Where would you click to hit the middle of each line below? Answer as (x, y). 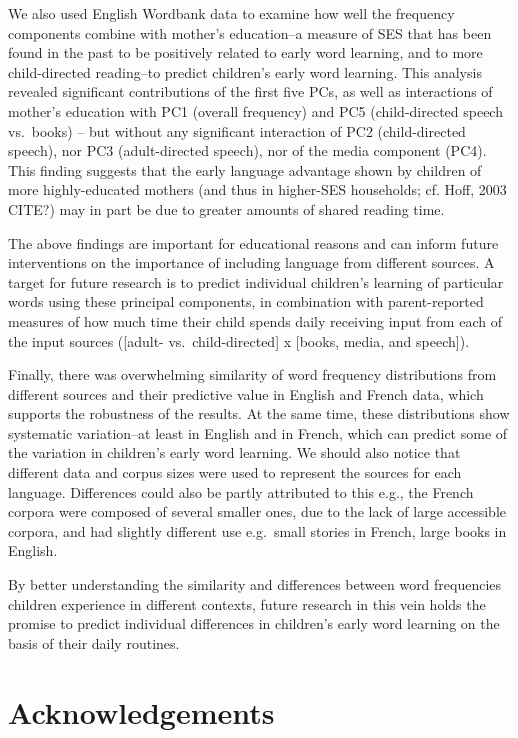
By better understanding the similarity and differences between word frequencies (255, 584)
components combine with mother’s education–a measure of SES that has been (250, 32)
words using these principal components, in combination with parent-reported (246, 301)
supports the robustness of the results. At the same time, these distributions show (259, 413)
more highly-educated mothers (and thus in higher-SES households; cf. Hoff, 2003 (257, 189)
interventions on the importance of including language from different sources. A (251, 262)
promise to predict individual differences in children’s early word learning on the (254, 623)
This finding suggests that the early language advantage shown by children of (245, 169)
